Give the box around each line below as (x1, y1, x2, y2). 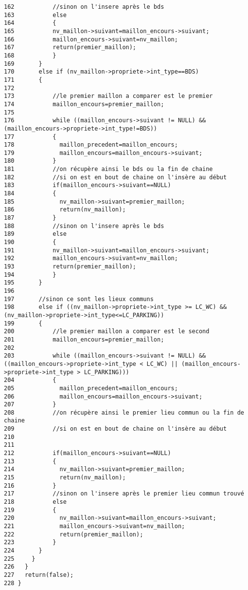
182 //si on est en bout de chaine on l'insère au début (4, 173, 227, 181)
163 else (4, 11, 67, 19)
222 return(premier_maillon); (4, 531, 143, 538)
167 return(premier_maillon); (4, 44, 137, 51)
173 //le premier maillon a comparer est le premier (4, 93, 213, 100)
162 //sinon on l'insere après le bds (4, 3, 164, 10)
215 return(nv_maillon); (4, 474, 126, 481)
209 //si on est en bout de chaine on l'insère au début (4, 425, 227, 433)
